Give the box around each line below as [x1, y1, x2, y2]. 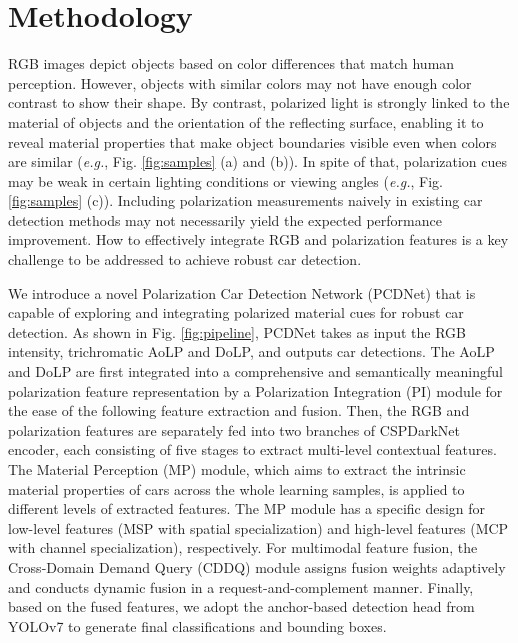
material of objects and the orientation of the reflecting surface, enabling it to [8, 111, 484, 132]
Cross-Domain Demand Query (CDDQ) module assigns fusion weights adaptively [8, 556, 506, 577]
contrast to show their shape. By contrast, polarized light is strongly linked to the [8, 92, 510, 113]
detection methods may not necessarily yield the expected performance [8, 209, 442, 230]
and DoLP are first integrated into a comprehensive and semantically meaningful [8, 361, 503, 382]
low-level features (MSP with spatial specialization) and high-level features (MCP [8, 517, 509, 538]
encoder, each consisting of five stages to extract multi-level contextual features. [8, 439, 497, 460]
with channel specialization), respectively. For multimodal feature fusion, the [8, 537, 478, 558]
